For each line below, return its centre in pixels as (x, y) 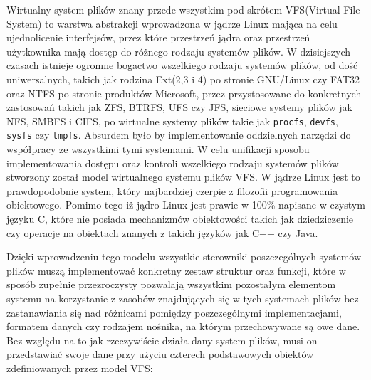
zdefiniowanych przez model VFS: (80, 368)
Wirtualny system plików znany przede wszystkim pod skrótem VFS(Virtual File (183, 9)
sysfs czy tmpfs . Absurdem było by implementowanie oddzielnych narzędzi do (179, 135)
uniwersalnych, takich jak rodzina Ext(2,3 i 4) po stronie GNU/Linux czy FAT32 (183, 79)
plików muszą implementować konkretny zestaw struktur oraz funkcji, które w (176, 270)
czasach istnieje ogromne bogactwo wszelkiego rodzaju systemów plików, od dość (182, 65)
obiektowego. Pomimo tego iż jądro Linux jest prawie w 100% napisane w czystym (186, 205)
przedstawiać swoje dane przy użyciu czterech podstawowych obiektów (160, 354)
